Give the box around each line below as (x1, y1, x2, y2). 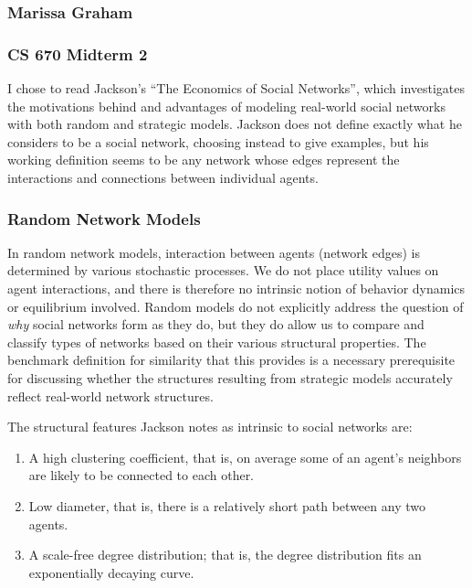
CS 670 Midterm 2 (7, 42, 148, 65)
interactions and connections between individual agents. (7, 168, 319, 187)
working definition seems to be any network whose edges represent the (7, 150, 400, 169)
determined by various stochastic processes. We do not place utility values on (7, 261, 439, 280)
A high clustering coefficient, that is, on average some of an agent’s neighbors (28, 447, 462, 466)
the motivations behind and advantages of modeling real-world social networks (7, 96, 446, 115)
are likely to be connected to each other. (28, 465, 255, 485)
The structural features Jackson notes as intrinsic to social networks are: (7, 417, 413, 436)
